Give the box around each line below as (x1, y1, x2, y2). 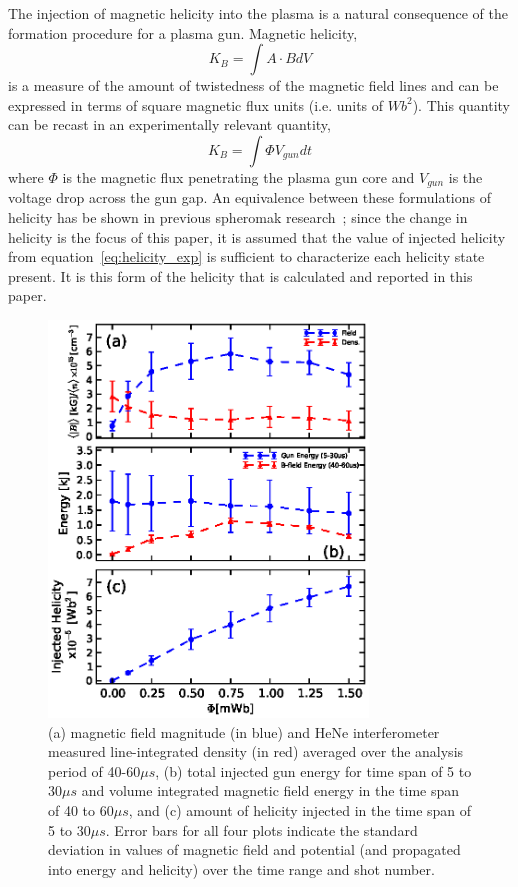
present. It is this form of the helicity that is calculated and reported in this (8, 265, 473, 286)
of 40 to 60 (48, 799, 114, 820)
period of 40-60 (48, 760, 141, 781)
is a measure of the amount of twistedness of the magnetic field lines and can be (8, 75, 499, 96)
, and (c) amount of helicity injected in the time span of (128, 799, 472, 820)
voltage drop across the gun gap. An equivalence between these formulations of (8, 187, 492, 208)
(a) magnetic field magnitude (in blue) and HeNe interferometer (48, 721, 440, 742)
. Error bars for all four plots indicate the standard (105, 819, 418, 840)
